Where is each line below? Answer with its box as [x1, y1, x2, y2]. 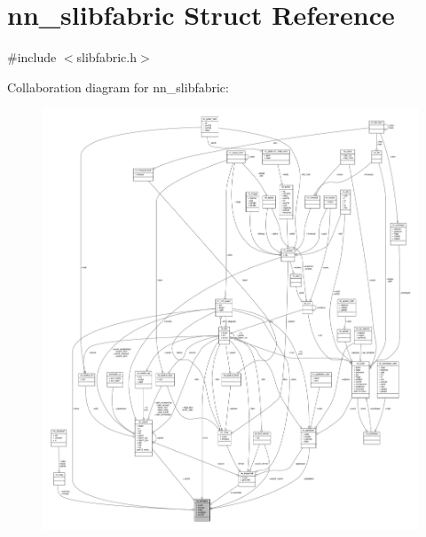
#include [7, 48, 57, 67]
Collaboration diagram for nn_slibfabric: [7, 77, 229, 96]
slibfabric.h [76, 48, 137, 67]
